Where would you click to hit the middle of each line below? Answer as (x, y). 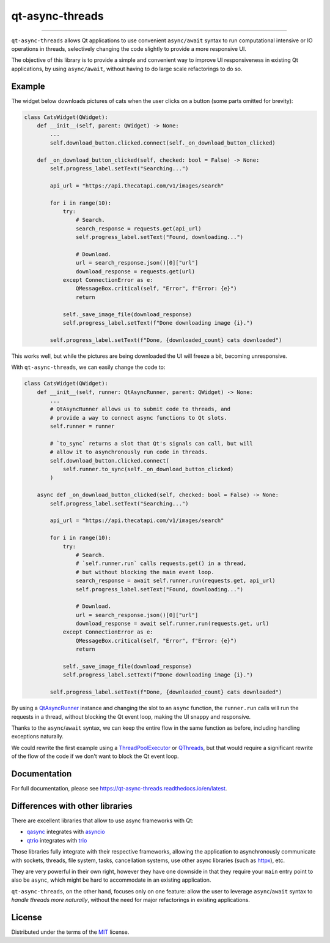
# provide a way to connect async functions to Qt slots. (138, 418)
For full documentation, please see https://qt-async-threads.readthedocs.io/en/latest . (119, 789)
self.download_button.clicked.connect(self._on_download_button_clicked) (163, 143)
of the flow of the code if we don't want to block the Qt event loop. (95, 756)
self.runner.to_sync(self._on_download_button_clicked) (148, 469)
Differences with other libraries (72, 806)
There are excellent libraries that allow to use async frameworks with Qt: (102, 820)
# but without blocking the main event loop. (145, 572)
